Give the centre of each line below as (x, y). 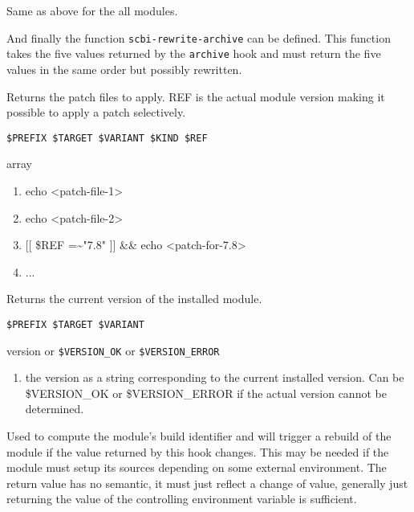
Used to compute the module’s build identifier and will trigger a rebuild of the (199, 436)
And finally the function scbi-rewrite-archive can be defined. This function (199, 37)
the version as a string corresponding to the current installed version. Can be (215, 377)
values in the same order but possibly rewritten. (124, 69)
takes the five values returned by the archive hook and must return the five (194, 53)
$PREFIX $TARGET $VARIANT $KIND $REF (107, 138)
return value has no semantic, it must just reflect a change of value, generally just (207, 483)
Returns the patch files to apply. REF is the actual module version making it (196, 96)
